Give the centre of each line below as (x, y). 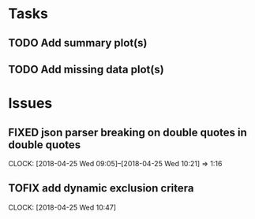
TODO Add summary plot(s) (78, 43)
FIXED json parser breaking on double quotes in (127, 132)
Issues (30, 104)
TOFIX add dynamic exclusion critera (101, 189)
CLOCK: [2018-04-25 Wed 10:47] (62, 207)
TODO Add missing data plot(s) (86, 69)
